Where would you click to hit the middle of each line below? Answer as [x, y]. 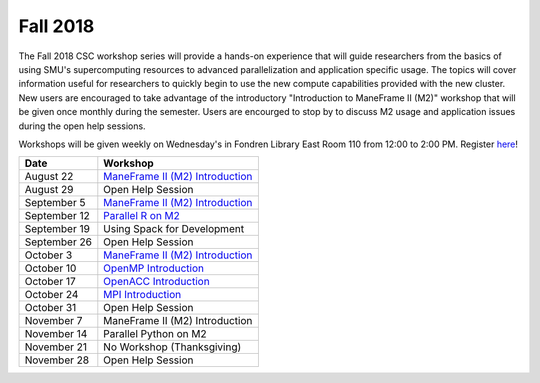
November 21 [56, 347]
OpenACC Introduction [156, 282]
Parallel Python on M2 [155, 334]
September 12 [57, 216]
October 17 [50, 282]
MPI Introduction [142, 295]
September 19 [57, 229]
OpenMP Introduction [154, 268]
